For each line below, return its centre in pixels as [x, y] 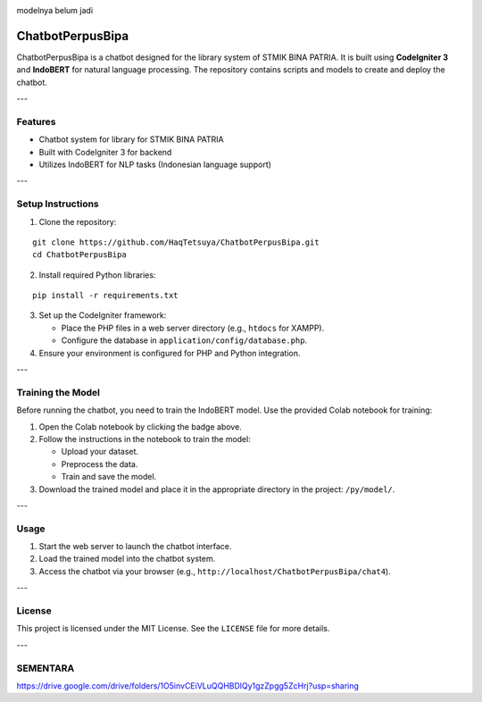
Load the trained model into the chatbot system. [127, 559]
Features [36, 121]
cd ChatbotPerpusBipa [79, 255]
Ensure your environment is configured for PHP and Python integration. [170, 353]
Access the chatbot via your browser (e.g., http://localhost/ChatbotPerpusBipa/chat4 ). [215, 571]
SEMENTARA [46, 668]
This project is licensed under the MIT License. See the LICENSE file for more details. [173, 629]
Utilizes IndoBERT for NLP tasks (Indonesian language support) [155, 164]
